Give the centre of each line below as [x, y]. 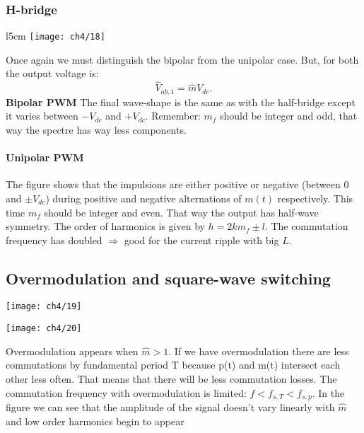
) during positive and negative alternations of [143, 198]
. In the [328, 392]
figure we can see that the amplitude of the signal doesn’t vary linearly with [170, 407]
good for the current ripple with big [201, 239]
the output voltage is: [52, 73]
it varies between [42, 116]
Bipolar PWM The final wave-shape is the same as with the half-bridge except [181, 102]
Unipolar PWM [45, 157]
